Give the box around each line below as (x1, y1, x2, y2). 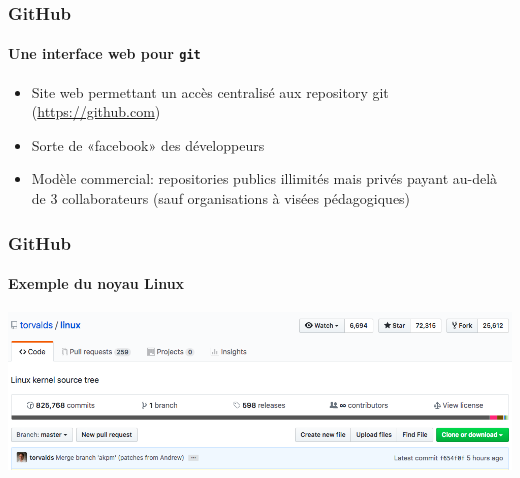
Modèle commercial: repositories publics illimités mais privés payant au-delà (31, 168, 498, 189)
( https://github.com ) (31, 101, 161, 122)
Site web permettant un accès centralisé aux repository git (31, 81, 389, 102)
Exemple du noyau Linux (8, 273, 185, 294)
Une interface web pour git (8, 43, 201, 64)
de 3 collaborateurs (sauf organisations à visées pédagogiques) (31, 188, 411, 209)
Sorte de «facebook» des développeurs (31, 134, 265, 155)
